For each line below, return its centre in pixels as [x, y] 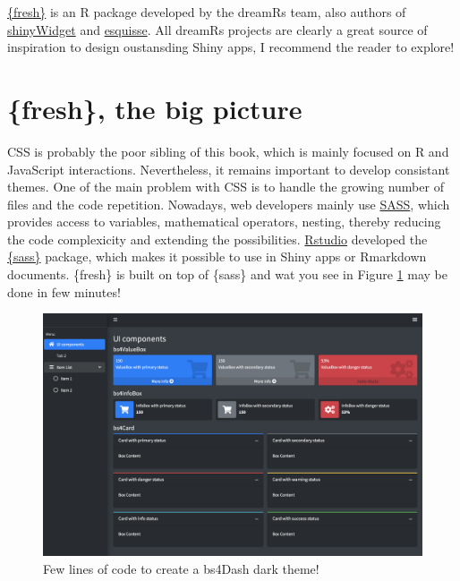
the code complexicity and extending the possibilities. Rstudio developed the [217, 239]
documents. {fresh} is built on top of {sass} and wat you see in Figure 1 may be [227, 274]
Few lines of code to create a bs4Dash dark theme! [181, 568]
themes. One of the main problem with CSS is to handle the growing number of [226, 187]
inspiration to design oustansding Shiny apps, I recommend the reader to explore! [231, 47]
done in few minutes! [64, 291]
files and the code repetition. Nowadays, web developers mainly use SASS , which [229, 204]
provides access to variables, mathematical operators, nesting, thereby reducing [224, 222]
